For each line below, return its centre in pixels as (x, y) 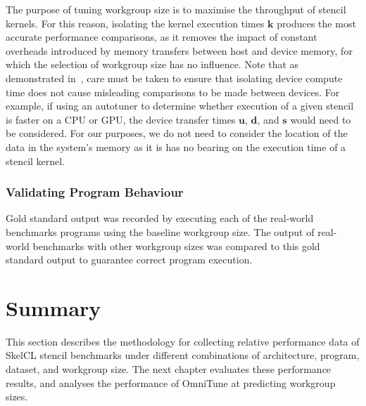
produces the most (316, 23)
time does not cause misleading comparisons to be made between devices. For (173, 92)
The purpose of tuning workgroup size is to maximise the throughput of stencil (176, 9)
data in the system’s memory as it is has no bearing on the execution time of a (176, 146)
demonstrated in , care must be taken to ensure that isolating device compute (174, 78)
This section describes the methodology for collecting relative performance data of (183, 341)
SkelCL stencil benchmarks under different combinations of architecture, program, (183, 355)
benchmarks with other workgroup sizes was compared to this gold (176, 245)
